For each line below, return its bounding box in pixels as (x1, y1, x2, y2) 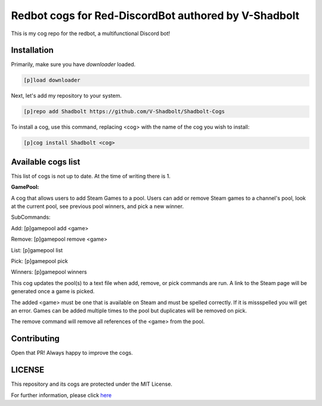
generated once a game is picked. (11, 288, 95, 295)
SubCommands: (11, 213, 51, 221)
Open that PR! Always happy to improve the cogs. (11, 349, 134, 357)
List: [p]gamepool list (11, 246, 63, 253)
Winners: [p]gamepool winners (11, 268, 87, 275)
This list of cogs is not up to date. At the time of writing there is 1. (11, 172, 171, 179)
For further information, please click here (11, 391, 112, 399)
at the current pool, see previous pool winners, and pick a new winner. (11, 203, 184, 210)
